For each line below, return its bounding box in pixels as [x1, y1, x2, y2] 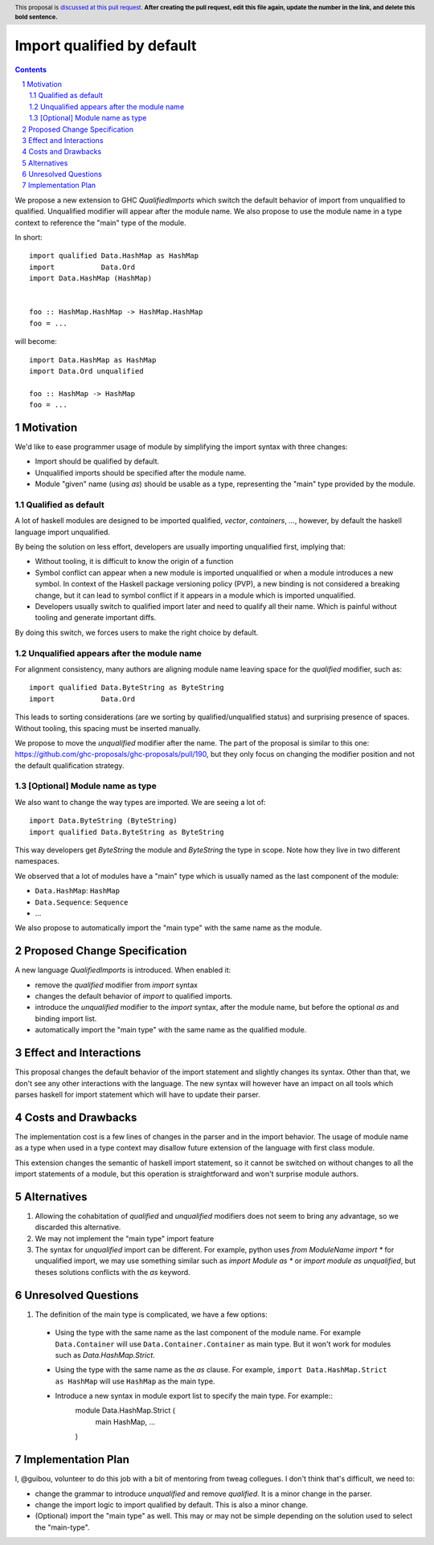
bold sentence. [14, 13, 58, 21]
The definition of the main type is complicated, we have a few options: [35, 1310, 268, 1319]
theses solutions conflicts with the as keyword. [35, 1267, 190, 1277]
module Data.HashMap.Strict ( [75, 1406, 176, 1416]
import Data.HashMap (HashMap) [29, 274, 153, 283]
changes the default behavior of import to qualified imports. [35, 991, 233, 1001]
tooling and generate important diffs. [35, 613, 157, 623]
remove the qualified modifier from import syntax [35, 980, 199, 990]
